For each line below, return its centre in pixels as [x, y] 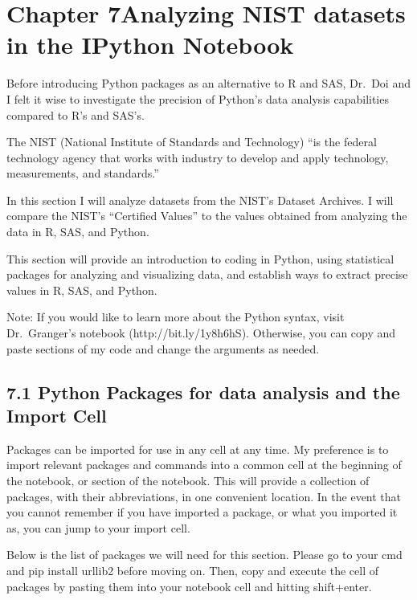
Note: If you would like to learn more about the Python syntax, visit [176, 317]
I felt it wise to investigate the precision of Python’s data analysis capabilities [198, 98]
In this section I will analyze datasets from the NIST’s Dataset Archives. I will [200, 200]
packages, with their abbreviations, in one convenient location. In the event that [204, 496]
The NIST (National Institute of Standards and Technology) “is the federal [192, 142]
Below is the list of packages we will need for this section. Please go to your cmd [204, 555]
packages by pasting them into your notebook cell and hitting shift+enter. [189, 586]
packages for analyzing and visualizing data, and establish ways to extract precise [207, 274]
